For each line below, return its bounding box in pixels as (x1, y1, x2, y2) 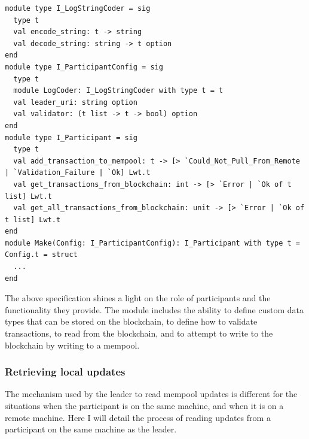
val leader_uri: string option (13, 98, 137, 107)
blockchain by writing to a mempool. (5, 338, 140, 351)
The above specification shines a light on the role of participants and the (5, 292, 271, 304)
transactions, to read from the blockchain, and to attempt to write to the (5, 327, 273, 340)
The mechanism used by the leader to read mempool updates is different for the (5, 387, 298, 400)
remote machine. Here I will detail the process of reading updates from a (5, 411, 271, 423)
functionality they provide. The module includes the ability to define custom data (5, 303, 304, 316)
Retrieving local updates (5, 364, 126, 379)
